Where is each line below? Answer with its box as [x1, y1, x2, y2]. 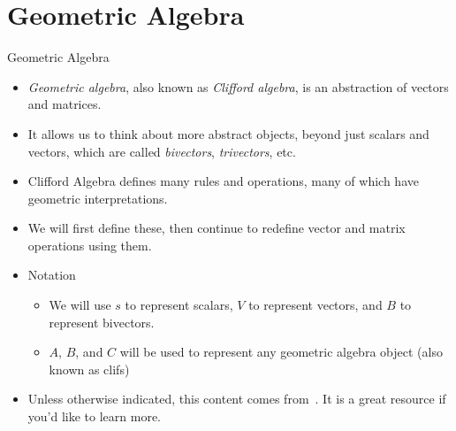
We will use [49, 296, 111, 314]
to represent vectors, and [248, 296, 383, 314]
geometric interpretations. [27, 189, 168, 207]
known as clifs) [49, 359, 130, 378]
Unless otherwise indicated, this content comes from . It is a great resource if [27, 389, 446, 408]
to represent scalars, [125, 296, 233, 314]
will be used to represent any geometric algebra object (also [119, 342, 443, 361]
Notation [27, 266, 76, 284]
